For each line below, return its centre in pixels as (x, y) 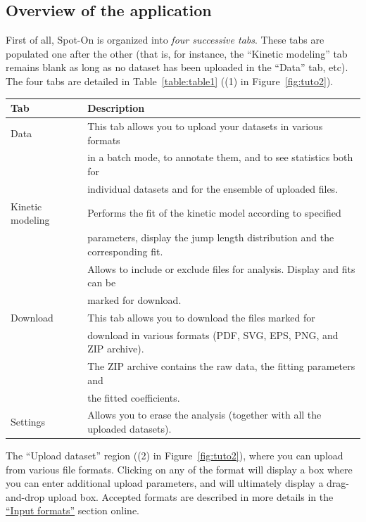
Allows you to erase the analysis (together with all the (204, 415)
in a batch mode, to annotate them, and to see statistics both (220, 157)
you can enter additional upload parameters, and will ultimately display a (165, 483)
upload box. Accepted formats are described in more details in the (190, 496)
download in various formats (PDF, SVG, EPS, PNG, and (213, 335)
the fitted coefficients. (134, 397)
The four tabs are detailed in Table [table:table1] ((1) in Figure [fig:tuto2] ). (170, 81)
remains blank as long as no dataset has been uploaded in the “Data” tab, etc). (177, 67)
